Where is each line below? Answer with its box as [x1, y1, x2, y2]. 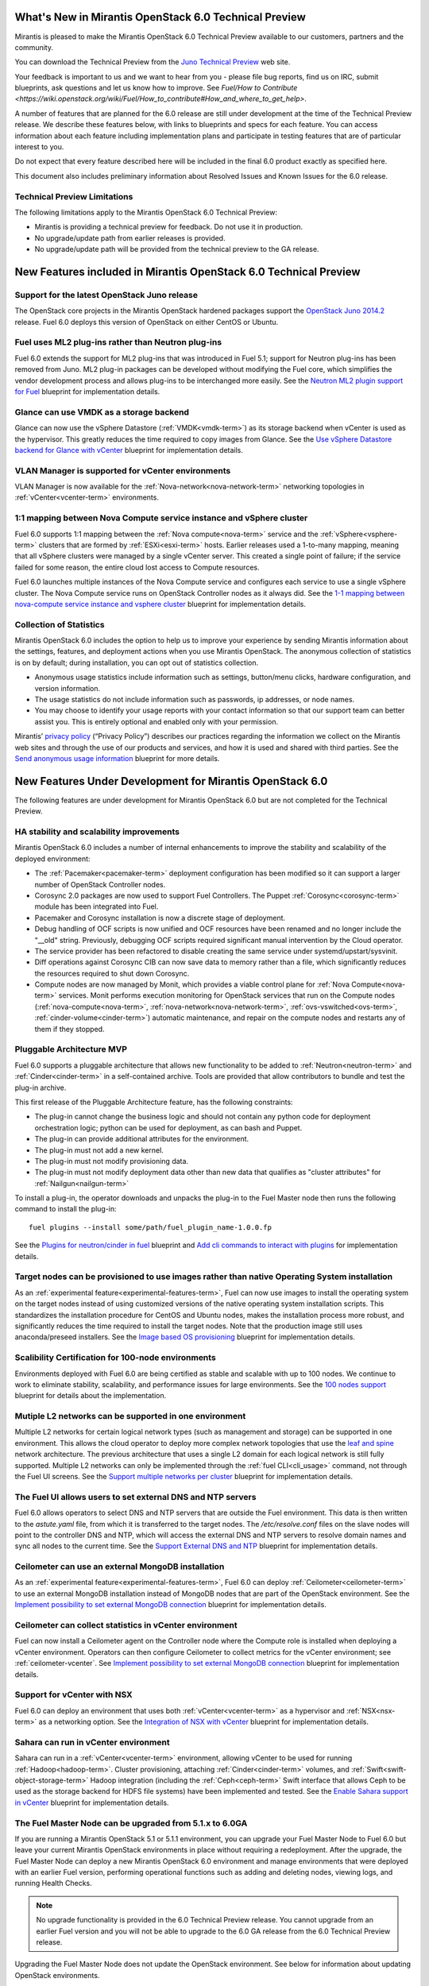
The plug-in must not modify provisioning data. [34, 1156, 189, 1165]
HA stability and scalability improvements [14, 826, 180, 837]
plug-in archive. [14, 1083, 67, 1092]
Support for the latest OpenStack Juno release [14, 289, 199, 300]
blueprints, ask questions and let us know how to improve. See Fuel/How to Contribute [14, 83, 298, 93]
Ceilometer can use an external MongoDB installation [14, 1561, 225, 1572]
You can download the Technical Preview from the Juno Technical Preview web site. [14, 57, 291, 67]
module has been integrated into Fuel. [34, 902, 159, 911]
